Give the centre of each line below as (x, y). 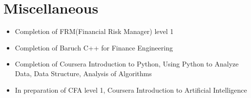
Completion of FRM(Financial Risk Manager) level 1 (94, 31)
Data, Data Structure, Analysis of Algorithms (83, 73)
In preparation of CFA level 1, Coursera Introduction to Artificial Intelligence (131, 90)
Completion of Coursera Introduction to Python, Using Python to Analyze (127, 64)
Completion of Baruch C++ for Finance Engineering (94, 47)
